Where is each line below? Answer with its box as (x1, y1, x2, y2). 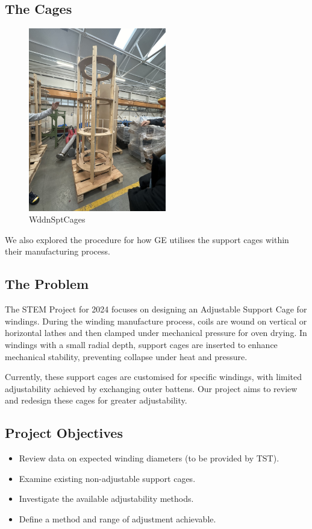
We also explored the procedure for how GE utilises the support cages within (5, 233, 289, 245)
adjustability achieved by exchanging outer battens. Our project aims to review (5, 382, 298, 394)
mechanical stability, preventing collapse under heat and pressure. (5, 350, 248, 363)
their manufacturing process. (5, 245, 110, 258)
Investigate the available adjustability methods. (19, 492, 194, 505)
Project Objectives (5, 423, 123, 442)
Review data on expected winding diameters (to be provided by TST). (19, 452, 279, 464)
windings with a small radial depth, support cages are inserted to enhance (5, 338, 278, 350)
